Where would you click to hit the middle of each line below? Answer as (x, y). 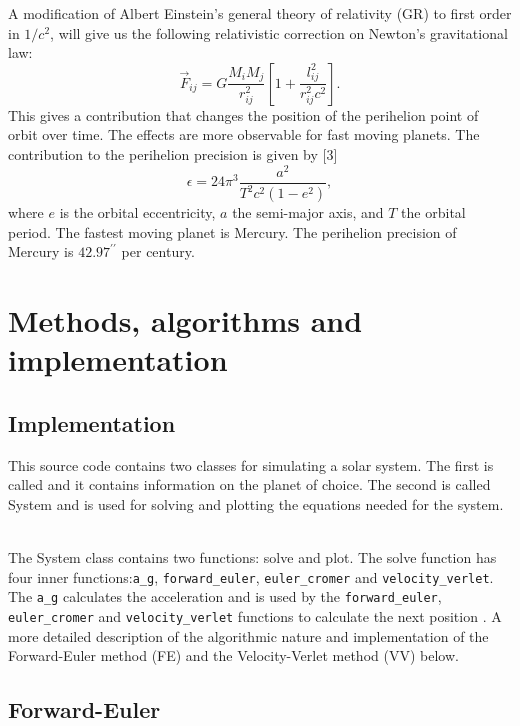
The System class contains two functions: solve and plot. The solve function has (252, 556)
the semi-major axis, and (308, 212)
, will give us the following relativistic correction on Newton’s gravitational (279, 32)
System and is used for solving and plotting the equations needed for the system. (256, 503)
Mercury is (41, 251)
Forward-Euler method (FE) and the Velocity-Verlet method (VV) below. (233, 655)
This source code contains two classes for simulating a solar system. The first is (251, 464)
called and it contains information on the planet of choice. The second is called (249, 484)
